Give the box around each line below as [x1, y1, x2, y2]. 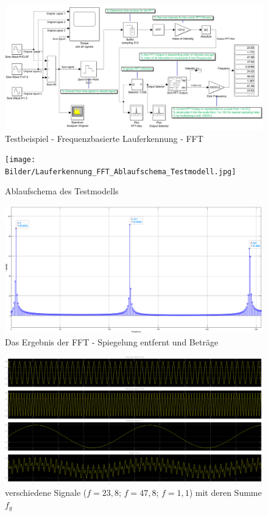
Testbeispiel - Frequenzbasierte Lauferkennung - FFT [5, 132, 203, 144]
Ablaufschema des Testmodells [5, 185, 119, 197]
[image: [5, 155, 36, 164]
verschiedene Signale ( [5, 486, 87, 499]
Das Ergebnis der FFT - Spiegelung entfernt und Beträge [5, 335, 219, 348]
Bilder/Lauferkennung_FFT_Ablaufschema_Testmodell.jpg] [5, 167, 236, 176]
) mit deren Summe [189, 486, 262, 499]
